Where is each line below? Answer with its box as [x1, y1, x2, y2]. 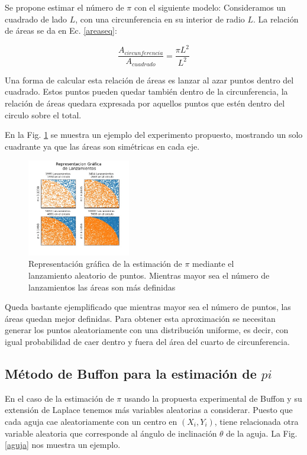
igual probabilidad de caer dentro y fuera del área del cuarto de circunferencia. [5, 335, 290, 347]
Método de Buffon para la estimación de [5, 364, 257, 382]
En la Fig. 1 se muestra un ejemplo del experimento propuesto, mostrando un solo [5, 128, 303, 141]
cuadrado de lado [5, 12, 67, 25]
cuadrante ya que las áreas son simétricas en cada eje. [5, 140, 200, 152]
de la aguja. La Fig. [226, 427, 298, 439]
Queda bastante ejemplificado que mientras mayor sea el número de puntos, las [5, 301, 291, 313]
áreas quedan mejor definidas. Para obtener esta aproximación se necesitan [5, 312, 276, 324]
